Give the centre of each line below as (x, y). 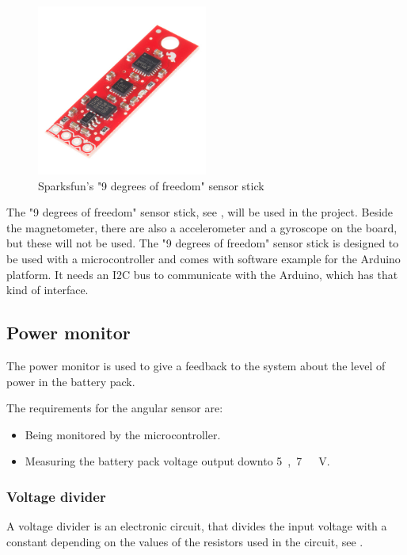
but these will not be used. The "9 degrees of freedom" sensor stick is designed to (203, 243)
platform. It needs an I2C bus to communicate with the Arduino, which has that (202, 274)
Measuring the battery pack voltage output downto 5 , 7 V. (177, 461)
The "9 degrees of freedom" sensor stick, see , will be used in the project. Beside (200, 212)
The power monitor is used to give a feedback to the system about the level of (196, 365)
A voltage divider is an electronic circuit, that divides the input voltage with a (197, 526)
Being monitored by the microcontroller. (123, 434)
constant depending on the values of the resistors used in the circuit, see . (185, 541)
